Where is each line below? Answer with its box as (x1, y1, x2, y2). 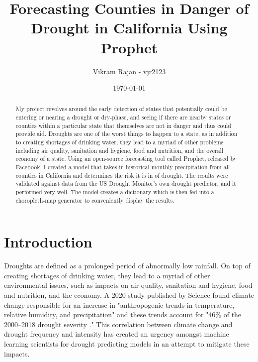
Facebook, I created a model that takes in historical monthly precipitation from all (15, 163, 230, 171)
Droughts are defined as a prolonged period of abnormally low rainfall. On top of (4, 260, 251, 271)
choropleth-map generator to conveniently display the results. (15, 196, 174, 204)
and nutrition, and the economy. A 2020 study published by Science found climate (4, 290, 255, 300)
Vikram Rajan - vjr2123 (92, 66, 166, 76)
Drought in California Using (31, 17, 228, 38)
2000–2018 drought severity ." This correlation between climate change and (4, 319, 233, 329)
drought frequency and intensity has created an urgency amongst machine (4, 329, 229, 339)
